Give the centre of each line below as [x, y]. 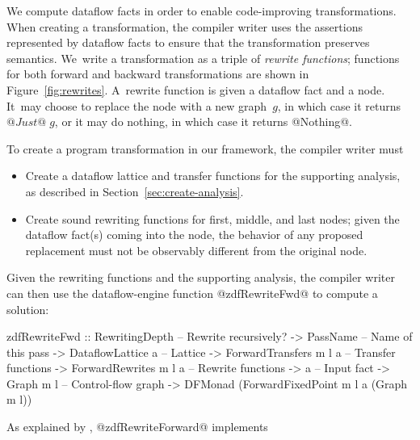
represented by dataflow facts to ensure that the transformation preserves [188, 42]
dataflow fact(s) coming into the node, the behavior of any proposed [194, 235]
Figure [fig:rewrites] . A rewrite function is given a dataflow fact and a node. [196, 89]
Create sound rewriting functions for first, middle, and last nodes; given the [212, 218]
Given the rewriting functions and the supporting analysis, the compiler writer [201, 277]
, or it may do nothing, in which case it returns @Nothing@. [204, 122]
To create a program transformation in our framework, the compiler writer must [205, 148]
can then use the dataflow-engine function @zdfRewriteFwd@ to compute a [192, 293]
